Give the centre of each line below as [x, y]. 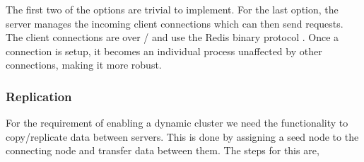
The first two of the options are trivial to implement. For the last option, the [172, 9]
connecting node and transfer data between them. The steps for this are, [163, 150]
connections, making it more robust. [84, 65]
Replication [39, 96]
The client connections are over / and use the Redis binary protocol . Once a [172, 37]
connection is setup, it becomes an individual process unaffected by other [164, 51]
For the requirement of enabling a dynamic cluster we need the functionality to [177, 123]
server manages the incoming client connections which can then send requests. [175, 23]
